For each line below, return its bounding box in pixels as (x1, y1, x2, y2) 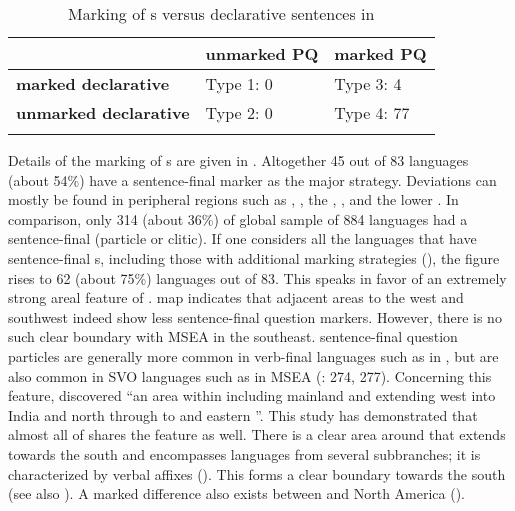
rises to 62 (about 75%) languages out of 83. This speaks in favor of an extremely (8, 267, 507, 288)
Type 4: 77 (334, 101, 410, 124)
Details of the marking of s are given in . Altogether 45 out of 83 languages (8, 150, 469, 170)
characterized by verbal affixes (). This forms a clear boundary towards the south (8, 463, 506, 484)
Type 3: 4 (334, 72, 402, 95)
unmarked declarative (16, 101, 190, 124)
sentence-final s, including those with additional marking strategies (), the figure (8, 247, 500, 268)
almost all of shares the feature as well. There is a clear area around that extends (8, 424, 506, 445)
